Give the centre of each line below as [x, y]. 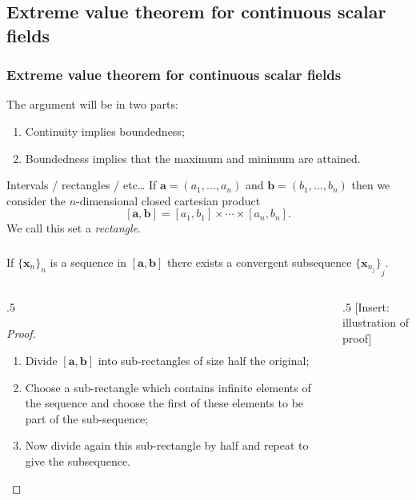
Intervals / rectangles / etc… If [82, 185]
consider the [36, 200]
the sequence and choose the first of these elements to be [164, 403]
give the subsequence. [78, 460]
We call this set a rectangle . [74, 228]
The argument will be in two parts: [92, 104]
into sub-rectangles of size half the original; [204, 360]
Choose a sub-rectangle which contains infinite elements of [168, 387]
